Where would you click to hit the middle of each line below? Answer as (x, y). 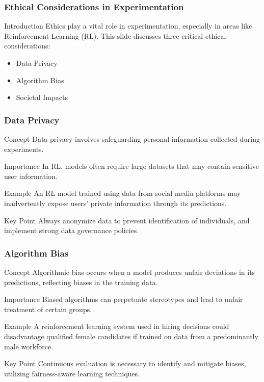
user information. (31, 176)
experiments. (24, 149)
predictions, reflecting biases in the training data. (81, 282)
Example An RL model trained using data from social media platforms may (123, 193)
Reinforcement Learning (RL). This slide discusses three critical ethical (115, 35)
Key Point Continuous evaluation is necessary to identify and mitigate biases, (125, 363)
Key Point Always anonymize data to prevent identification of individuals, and (127, 220)
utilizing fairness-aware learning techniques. (72, 373)
